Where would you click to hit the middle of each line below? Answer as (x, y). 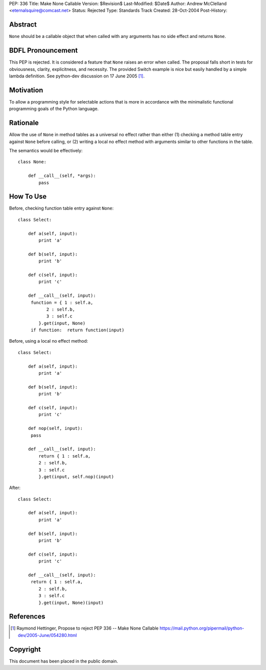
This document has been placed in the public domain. (64, 661)
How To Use (28, 196)
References (27, 617)
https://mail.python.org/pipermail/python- (202, 628)
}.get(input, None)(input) (71, 602)
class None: (32, 162)
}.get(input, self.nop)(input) (76, 476)
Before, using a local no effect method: (49, 341)
